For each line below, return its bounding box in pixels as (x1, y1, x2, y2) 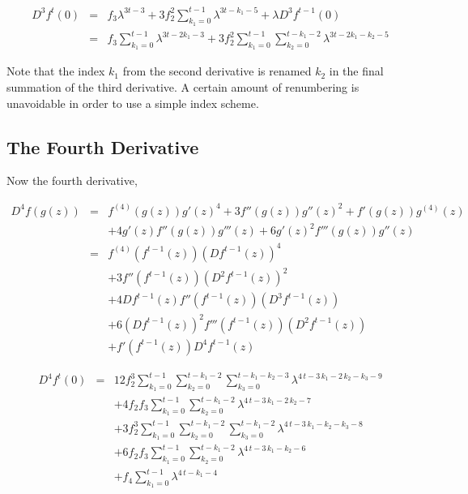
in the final (329, 62, 384, 79)
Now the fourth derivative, (6, 172, 138, 189)
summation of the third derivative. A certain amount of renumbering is (6, 79, 360, 96)
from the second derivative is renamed (122, 62, 312, 79)
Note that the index (6, 62, 105, 79)
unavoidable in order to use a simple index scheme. (6, 94, 259, 111)
